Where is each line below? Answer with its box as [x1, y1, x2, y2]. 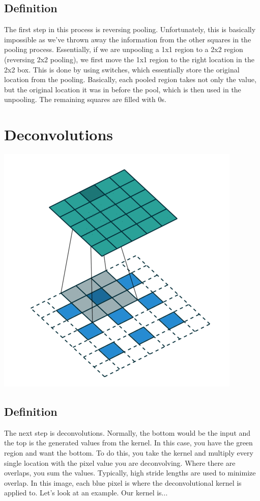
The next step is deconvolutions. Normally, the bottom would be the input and [4, 427, 251, 438]
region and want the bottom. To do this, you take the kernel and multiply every [4, 447, 253, 458]
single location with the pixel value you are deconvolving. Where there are [4, 457, 236, 468]
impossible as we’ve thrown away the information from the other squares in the [4, 34, 251, 44]
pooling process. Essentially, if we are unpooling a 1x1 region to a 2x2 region [4, 44, 243, 55]
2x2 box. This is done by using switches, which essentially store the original [4, 64, 240, 74]
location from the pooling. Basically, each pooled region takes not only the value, [4, 74, 256, 85]
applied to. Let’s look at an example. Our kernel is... [4, 487, 168, 498]
